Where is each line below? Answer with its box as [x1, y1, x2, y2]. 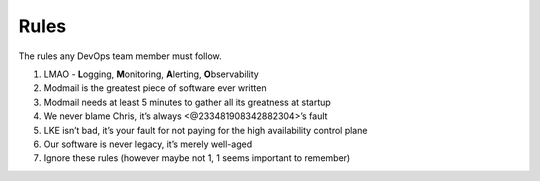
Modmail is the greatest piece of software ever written [43, 82, 267, 94]
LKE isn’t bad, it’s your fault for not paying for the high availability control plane [43, 124, 368, 136]
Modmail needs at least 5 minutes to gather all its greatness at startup [43, 96, 332, 108]
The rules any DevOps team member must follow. [18, 50, 222, 62]
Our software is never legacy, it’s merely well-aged [43, 138, 253, 150]
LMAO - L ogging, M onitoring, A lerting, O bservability [43, 68, 259, 80]
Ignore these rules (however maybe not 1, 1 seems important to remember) [43, 152, 351, 164]
